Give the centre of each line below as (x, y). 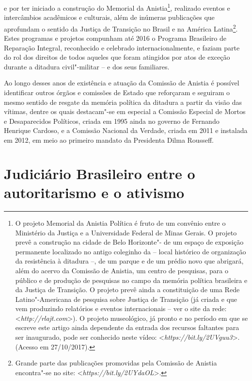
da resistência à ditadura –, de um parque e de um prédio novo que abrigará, (129, 261)
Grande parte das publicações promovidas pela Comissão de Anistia (116, 363)
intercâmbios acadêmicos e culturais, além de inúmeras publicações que (109, 17)
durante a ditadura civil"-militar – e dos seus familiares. (87, 66)
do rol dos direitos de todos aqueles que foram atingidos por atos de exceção (117, 57)
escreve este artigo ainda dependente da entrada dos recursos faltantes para (127, 327)
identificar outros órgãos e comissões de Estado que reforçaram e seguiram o (117, 92)
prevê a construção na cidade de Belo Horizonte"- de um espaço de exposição (129, 242)
